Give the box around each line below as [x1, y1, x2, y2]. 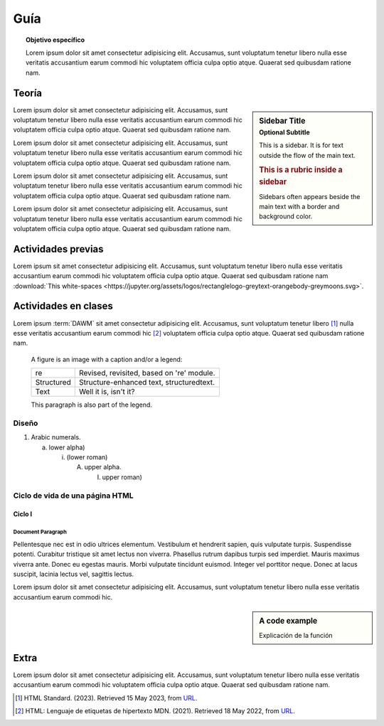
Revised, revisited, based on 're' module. [78, 368, 215, 378]
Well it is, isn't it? [78, 387, 135, 397]
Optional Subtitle [259, 128, 310, 137]
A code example [259, 616, 318, 626]
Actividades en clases [13, 300, 113, 312]
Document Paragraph [13, 528, 67, 536]
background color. [259, 212, 313, 220]
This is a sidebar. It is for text [259, 141, 344, 149]
